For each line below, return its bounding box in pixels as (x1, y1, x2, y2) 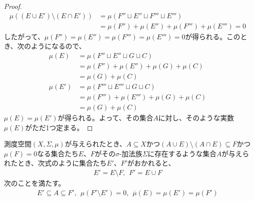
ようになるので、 (31, 41, 86, 51)
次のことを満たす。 (4, 178, 65, 188)
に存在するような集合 (147, 148, 217, 158)
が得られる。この (185, 31, 240, 41)
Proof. (4, 1, 22, 11)
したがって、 (4, 31, 45, 41)
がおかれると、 (127, 158, 175, 168)
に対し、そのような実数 (158, 113, 234, 123)
